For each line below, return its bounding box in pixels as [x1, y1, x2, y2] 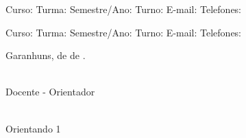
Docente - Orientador [5, 84, 95, 99]
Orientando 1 [5, 121, 61, 135]
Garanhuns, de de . [5, 48, 86, 62]
